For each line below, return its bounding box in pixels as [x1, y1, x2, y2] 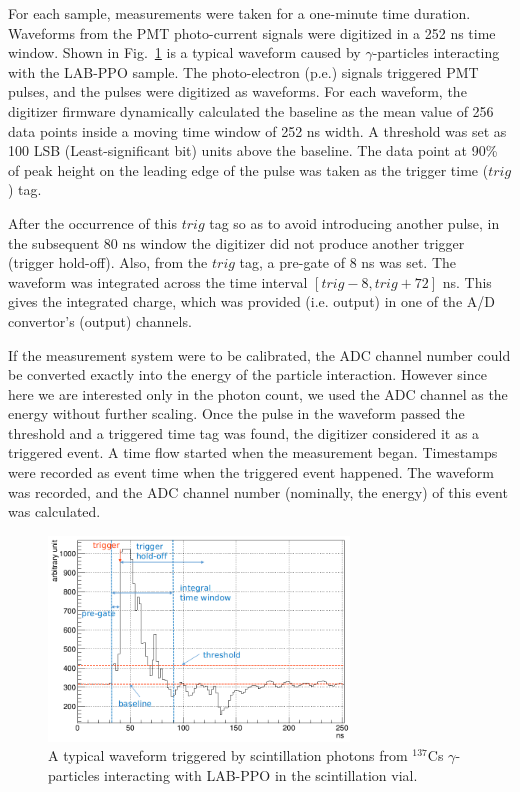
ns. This [442, 271, 492, 292]
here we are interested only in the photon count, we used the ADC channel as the [8, 383, 508, 404]
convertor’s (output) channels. [8, 310, 192, 331]
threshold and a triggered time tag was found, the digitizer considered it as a [8, 422, 480, 443]
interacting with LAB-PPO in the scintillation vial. [104, 764, 418, 785]
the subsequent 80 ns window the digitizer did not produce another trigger [8, 232, 465, 253]
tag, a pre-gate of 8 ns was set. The [239, 252, 457, 273]
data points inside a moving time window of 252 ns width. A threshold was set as [8, 120, 507, 141]
